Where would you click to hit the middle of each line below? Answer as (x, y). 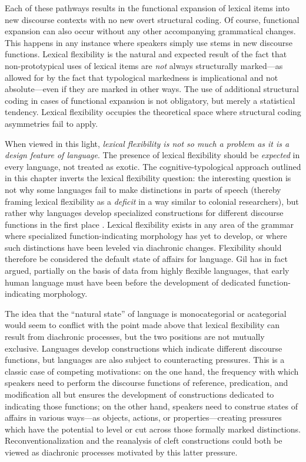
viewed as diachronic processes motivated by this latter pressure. (121, 452)
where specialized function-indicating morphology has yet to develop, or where (146, 236)
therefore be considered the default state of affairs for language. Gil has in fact (146, 259)
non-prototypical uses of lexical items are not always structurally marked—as (144, 65)
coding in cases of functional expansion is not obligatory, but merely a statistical (150, 100)
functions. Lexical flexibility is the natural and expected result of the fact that (146, 54)
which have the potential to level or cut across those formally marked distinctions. (153, 429)
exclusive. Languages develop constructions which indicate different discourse (144, 348)
